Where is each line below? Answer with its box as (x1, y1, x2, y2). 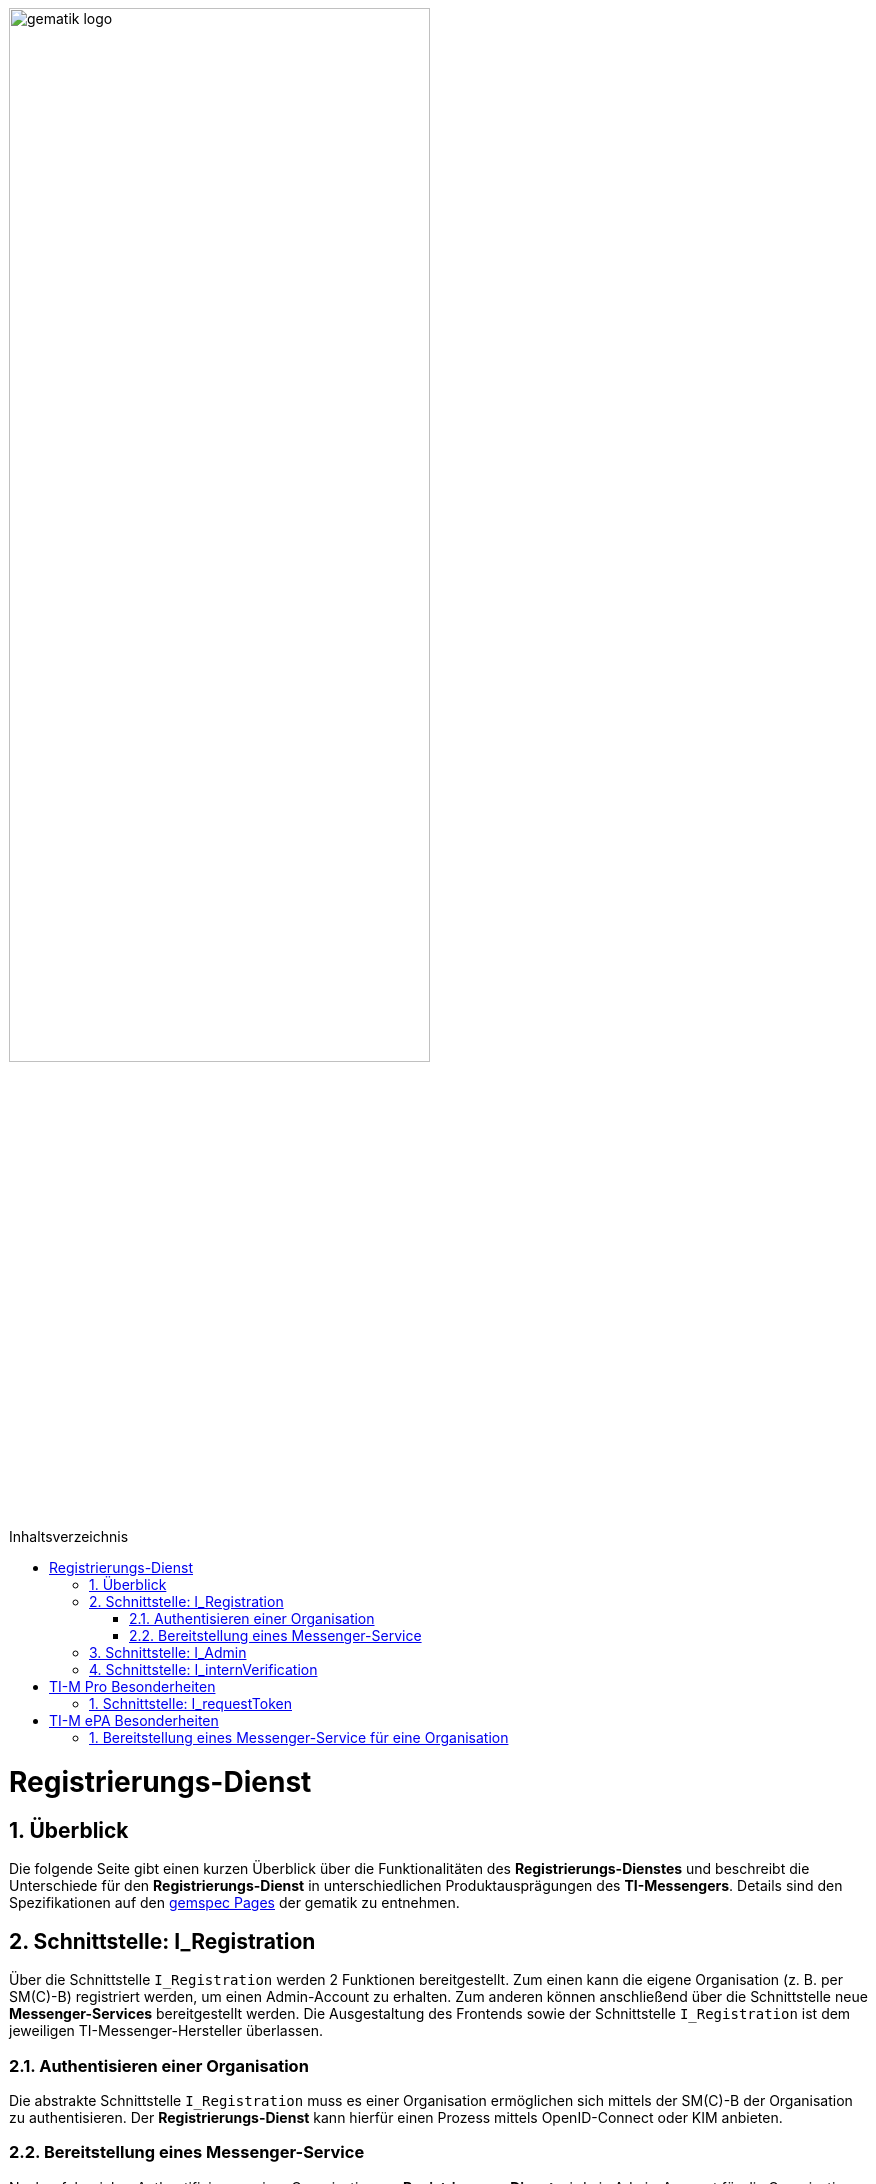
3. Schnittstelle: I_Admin (89, 1644, 247, 1662)
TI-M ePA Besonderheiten (49, 1712, 219, 1730)
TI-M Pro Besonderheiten (49, 1678, 216, 1696)
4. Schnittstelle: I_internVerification (89, 1661, 318, 1679)
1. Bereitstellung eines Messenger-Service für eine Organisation (89, 1729, 509, 1747)
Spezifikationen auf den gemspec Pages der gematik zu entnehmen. (9, 1894, 460, 1912)
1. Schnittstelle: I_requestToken (89, 1695, 292, 1713)
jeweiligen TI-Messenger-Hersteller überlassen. (9, 2022, 323, 2040)
